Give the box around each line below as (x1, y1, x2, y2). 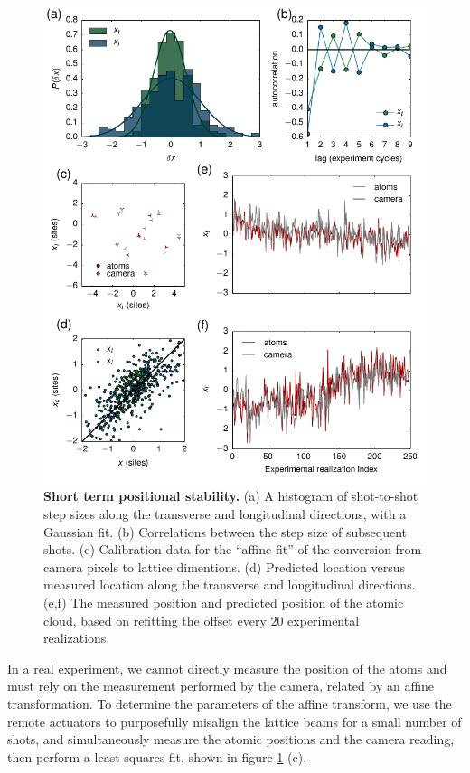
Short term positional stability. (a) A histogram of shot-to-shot (43, 486, 418, 505)
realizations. (43, 628, 110, 647)
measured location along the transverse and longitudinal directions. (43, 575, 416, 594)
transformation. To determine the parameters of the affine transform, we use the (7, 694, 452, 713)
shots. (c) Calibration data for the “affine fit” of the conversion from (43, 540, 422, 559)
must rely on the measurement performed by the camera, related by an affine (7, 676, 435, 695)
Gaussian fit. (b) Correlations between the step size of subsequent (43, 522, 408, 541)
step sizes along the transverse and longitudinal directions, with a (43, 504, 407, 523)
